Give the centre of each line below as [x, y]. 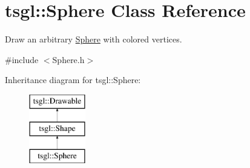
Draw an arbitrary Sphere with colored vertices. [94, 39]
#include [22, 59]
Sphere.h [68, 59]
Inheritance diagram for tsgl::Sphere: [73, 80]
